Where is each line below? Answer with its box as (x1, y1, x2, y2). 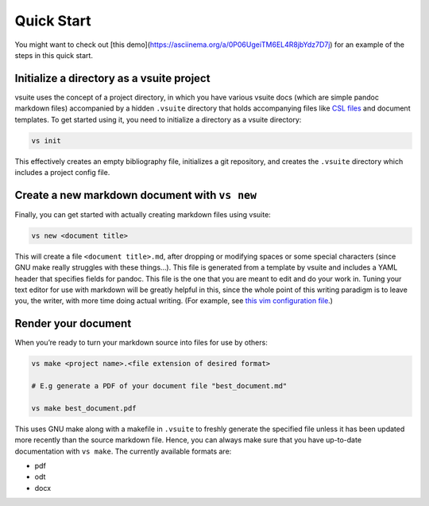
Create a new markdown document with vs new (14, 188, 257, 202)
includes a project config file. (14, 167, 110, 177)
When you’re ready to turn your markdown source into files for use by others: (14, 338, 268, 348)
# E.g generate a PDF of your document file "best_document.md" (31, 382, 288, 391)
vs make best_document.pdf (31, 403, 137, 413)
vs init (31, 136, 61, 145)
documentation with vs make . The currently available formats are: (14, 446, 232, 456)
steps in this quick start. (14, 50, 93, 60)
